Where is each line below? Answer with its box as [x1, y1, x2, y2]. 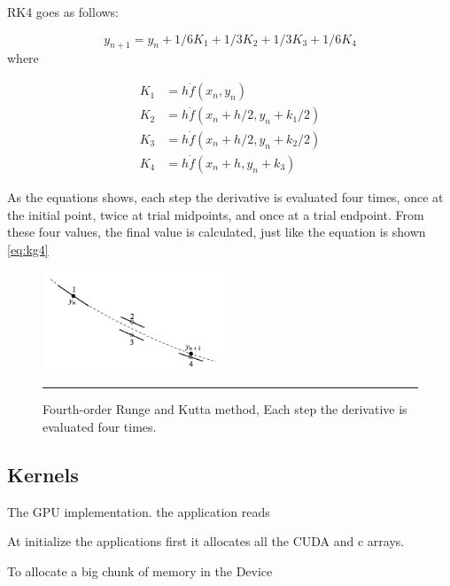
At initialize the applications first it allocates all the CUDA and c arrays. [7, 532, 405, 551]
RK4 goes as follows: [7, 3, 120, 20]
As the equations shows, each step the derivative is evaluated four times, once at [7, 187, 444, 206]
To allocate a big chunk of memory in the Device [7, 561, 273, 580]
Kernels [7, 460, 79, 488]
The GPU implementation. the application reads [7, 502, 270, 520]
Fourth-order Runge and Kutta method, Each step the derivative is [43, 400, 407, 418]
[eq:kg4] [7, 239, 49, 258]
